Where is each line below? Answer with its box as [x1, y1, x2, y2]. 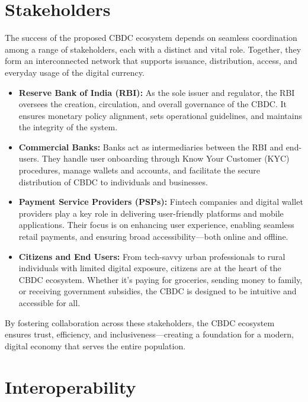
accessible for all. [18, 297, 81, 308]
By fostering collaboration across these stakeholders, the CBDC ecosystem [5, 316, 275, 329]
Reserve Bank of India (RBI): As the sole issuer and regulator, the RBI [18, 86, 295, 98]
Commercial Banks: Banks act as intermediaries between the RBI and [18, 140, 283, 153]
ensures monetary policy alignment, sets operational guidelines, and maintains [18, 109, 302, 121]
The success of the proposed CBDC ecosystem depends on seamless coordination [5, 31, 297, 44]
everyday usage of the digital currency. [5, 66, 145, 78]
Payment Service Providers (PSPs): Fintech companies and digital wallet [18, 195, 303, 208]
